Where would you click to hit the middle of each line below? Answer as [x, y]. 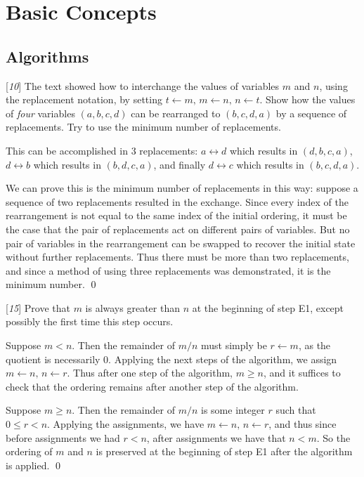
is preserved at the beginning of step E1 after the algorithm [224, 451]
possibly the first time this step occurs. [90, 321]
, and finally [180, 164]
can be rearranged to [176, 113]
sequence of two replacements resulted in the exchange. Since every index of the [177, 201]
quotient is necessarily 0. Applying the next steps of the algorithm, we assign [171, 359]
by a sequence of [311, 113]
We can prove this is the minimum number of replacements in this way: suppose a [182, 188]
